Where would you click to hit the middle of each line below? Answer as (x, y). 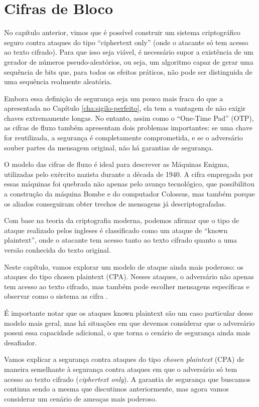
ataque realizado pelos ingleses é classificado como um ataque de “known (116, 230)
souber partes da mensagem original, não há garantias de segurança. (109, 147)
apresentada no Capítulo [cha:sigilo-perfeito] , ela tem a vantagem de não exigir (125, 108)
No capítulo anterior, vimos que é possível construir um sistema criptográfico (122, 32)
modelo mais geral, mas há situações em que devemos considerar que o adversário (129, 323)
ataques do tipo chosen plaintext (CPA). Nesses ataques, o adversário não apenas (129, 276)
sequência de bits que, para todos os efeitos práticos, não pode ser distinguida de (128, 71)
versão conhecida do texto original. (57, 250)
